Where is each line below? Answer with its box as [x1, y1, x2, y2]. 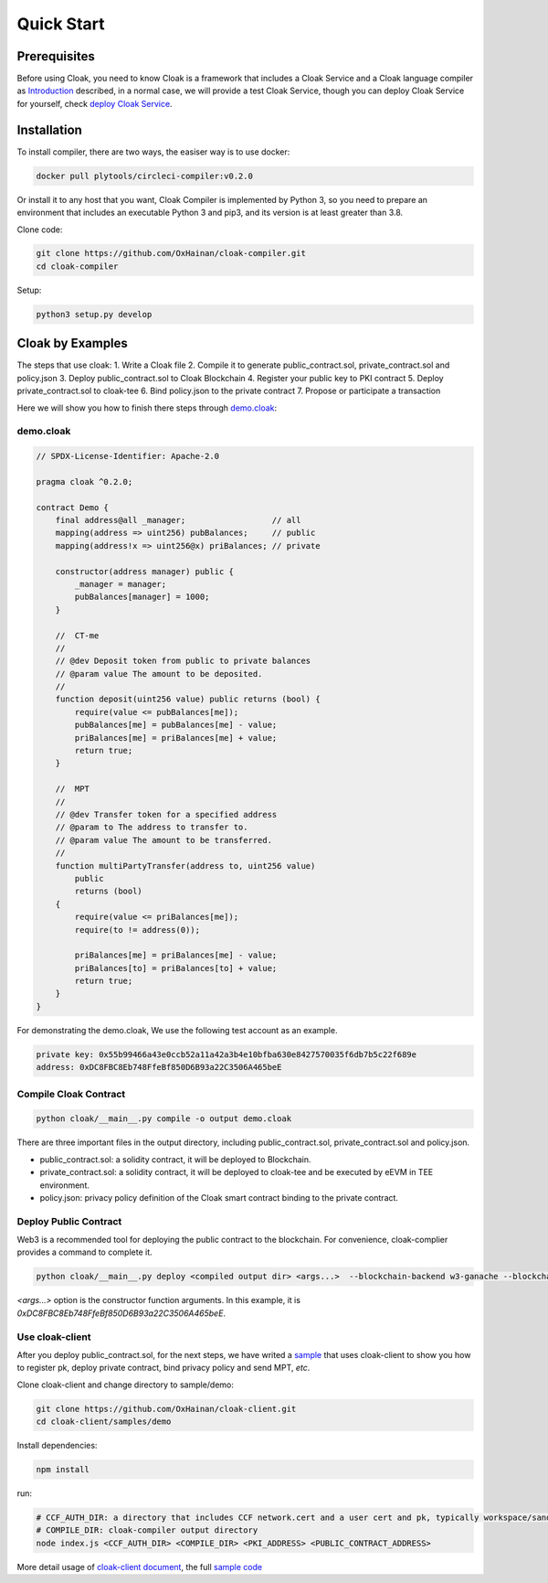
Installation [16, 122, 82, 137]
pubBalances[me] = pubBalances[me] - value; [74, 720, 278, 731]
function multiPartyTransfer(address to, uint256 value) [55, 861, 316, 871]
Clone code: [16, 224, 63, 235]
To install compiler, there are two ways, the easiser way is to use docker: [16, 146, 290, 157]
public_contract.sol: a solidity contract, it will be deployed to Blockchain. [39, 1153, 311, 1165]
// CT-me [55, 630, 100, 640]
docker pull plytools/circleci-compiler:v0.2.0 [36, 170, 253, 181]
